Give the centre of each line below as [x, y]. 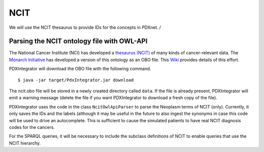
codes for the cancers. [32, 127]
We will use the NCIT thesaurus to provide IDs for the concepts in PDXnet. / [85, 27]
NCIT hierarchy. [25, 143]
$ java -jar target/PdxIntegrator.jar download [76, 80]
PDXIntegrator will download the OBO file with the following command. [80, 69]
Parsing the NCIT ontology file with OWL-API [78, 41]
